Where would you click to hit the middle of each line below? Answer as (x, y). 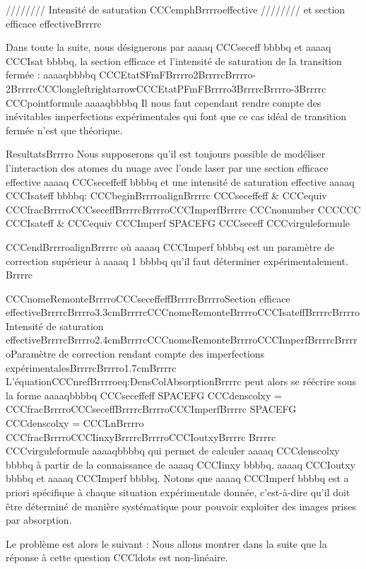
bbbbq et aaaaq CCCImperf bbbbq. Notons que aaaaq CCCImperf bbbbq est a (177, 478)
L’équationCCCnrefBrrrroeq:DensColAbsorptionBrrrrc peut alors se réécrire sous (181, 381)
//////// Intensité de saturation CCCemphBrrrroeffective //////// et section (176, 9)
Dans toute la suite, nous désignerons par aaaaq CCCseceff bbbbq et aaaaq (169, 47)
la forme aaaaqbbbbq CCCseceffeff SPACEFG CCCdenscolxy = (144, 395)
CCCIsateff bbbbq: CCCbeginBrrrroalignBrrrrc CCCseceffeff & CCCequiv (166, 195)
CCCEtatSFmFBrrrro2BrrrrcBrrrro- (178, 75)
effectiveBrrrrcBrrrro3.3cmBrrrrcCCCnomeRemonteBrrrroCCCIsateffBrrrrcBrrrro (183, 312)
